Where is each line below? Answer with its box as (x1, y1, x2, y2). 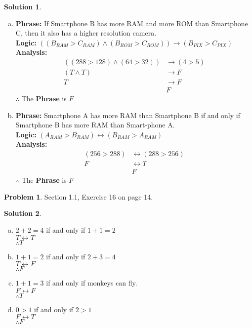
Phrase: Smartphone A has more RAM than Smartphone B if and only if (15, 110, 240, 120)
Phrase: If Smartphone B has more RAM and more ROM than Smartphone (15, 18, 248, 28)
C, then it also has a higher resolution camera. (15, 28, 157, 38)
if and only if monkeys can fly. (46, 278, 137, 288)
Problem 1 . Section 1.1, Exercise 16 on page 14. (4, 191, 153, 202)
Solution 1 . (4, 1, 42, 11)
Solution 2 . (4, 208, 42, 218)
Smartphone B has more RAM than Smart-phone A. (15, 120, 175, 130)
